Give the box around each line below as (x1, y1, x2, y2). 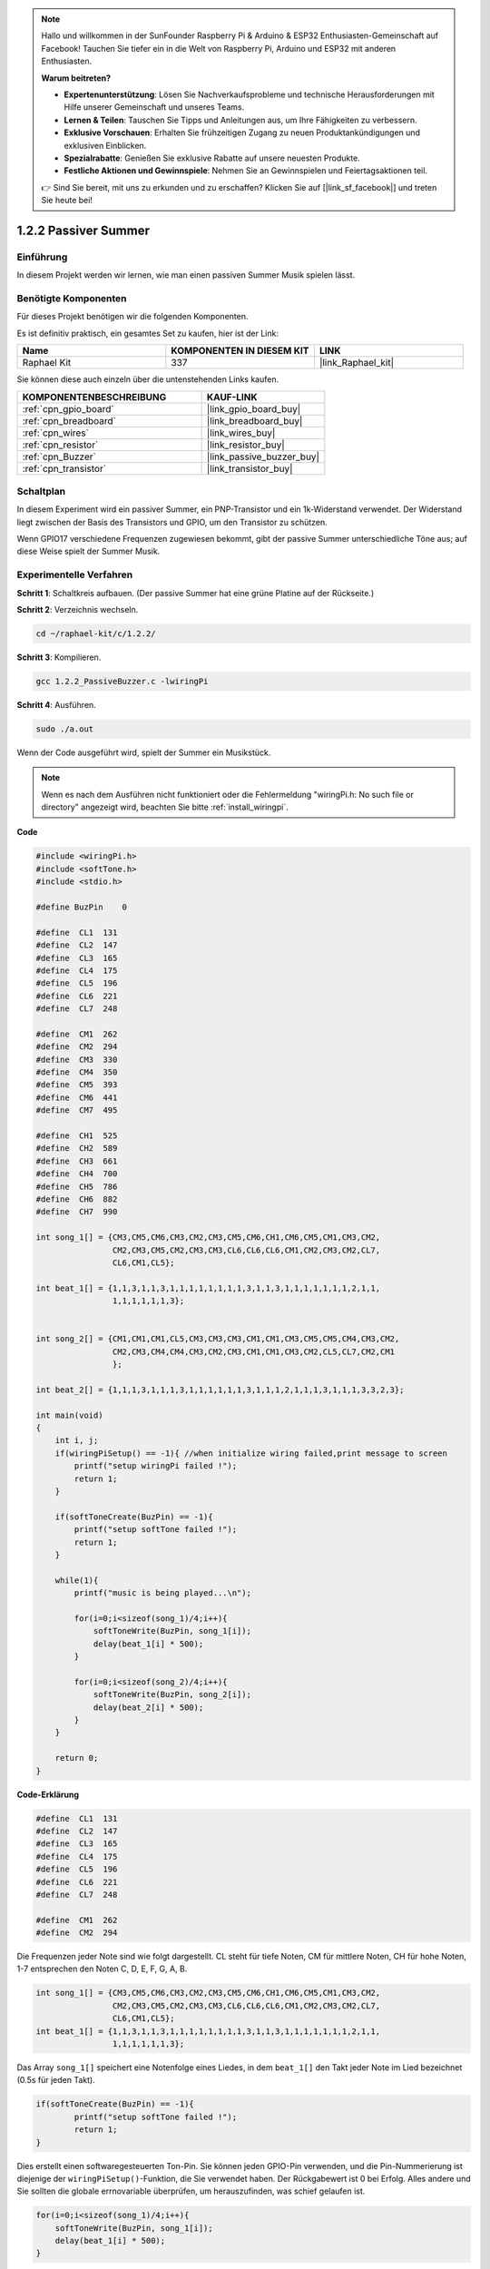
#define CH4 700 (35, 1169, 118, 1179)
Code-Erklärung (16, 1789, 80, 1800)
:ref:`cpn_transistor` (22, 462, 107, 475)
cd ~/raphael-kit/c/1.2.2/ (35, 628, 156, 639)
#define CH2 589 (35, 1144, 118, 1154)
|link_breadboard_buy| (206, 414, 303, 427)
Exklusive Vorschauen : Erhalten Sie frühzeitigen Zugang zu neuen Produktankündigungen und (64, 127, 421, 138)
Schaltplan (16, 485, 66, 497)
